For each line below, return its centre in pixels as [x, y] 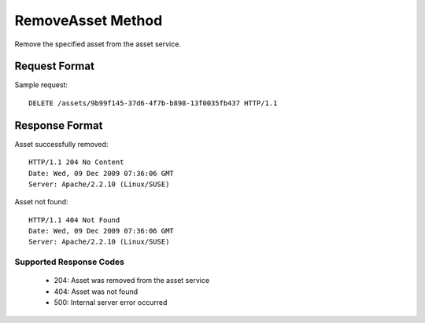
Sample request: [41, 85]
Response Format [59, 125]
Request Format [54, 66]
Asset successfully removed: [61, 144]
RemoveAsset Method [89, 20]
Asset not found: [41, 202]
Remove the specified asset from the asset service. [98, 44]
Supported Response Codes [70, 262]
